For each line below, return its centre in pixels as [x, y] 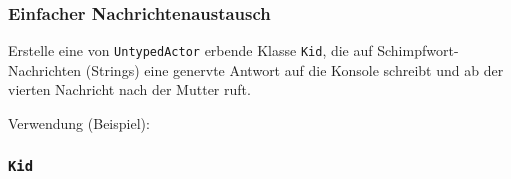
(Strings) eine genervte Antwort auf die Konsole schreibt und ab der [294, 69]
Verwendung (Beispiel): [79, 123]
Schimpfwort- [418, 50]
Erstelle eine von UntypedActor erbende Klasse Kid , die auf [190, 50]
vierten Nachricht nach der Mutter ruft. [129, 89]
